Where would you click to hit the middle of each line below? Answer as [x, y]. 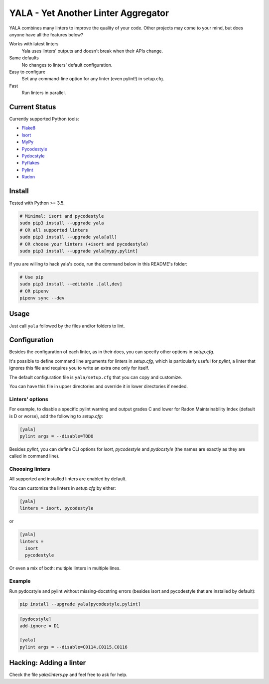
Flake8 [29, 128]
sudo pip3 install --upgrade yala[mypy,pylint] [79, 251]
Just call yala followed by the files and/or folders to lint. [67, 326]
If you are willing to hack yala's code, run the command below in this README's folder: [98, 264]
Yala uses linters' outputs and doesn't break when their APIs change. [92, 51]
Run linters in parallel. [44, 93]
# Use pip [32, 277]
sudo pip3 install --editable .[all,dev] [71, 284]
